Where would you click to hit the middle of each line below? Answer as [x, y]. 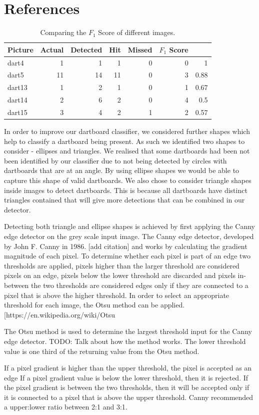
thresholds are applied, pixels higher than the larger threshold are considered [122, 265]
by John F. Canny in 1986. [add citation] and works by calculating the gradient [126, 246]
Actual [52, 49]
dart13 [17, 87]
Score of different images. [137, 32]
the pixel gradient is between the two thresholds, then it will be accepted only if [127, 387]
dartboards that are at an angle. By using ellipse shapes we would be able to [122, 170]
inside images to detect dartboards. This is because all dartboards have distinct [126, 190]
